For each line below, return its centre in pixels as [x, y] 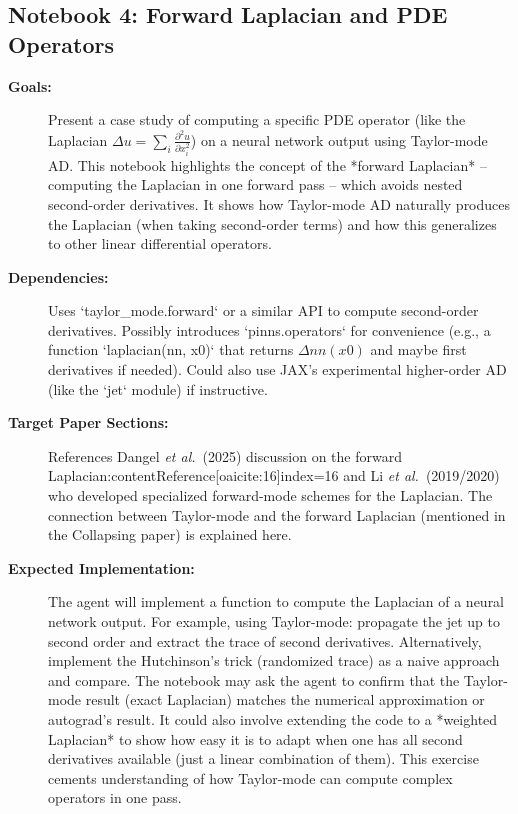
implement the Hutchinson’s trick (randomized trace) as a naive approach [274, 660]
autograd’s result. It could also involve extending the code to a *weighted [273, 718]
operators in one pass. [115, 797]
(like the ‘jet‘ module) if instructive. [158, 388]
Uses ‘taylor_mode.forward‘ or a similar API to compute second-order [263, 310]
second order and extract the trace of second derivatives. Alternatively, [265, 640]
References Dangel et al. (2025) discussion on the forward [225, 455]
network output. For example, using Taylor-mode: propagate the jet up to [274, 621]
